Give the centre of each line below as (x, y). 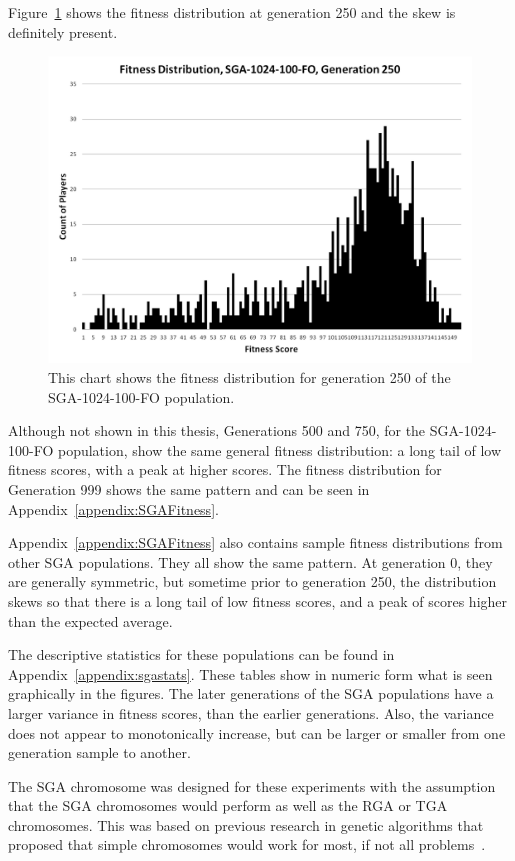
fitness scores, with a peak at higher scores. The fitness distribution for (225, 469)
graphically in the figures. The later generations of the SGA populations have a (251, 693)
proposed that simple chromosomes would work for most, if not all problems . (247, 844)
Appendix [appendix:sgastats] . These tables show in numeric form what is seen (250, 673)
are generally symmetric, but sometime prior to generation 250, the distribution (252, 581)
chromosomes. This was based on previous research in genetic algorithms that (246, 824)
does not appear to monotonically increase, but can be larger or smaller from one (257, 732)
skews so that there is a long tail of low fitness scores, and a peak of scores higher (258, 600)
